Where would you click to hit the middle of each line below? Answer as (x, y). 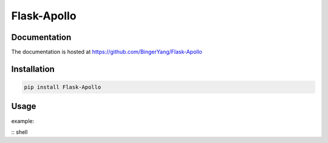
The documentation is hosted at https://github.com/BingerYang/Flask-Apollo (107, 52)
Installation (33, 69)
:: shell (19, 132)
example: (23, 121)
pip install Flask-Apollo (63, 87)
